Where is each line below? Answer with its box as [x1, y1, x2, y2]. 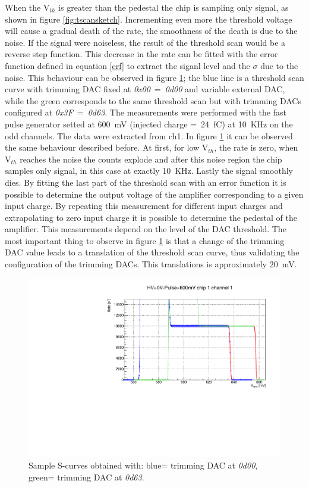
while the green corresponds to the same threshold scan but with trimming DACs [5, 94, 301, 107]
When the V [5, 1, 50, 13]
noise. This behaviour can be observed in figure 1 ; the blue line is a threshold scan [5, 71, 304, 83]
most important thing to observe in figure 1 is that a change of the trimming [5, 234, 285, 246]
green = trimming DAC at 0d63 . [29, 470, 144, 483]
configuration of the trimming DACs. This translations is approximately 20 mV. [5, 258, 297, 270]
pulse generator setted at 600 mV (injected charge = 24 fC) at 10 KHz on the [5, 117, 293, 130]
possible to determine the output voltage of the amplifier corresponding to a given [5, 188, 304, 200]
